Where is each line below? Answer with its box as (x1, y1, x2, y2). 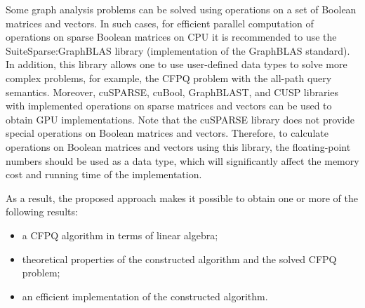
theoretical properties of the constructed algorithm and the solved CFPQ (22, 251, 337, 266)
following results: (6, 204, 78, 219)
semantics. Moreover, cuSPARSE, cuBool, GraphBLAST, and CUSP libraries (6, 84, 339, 99)
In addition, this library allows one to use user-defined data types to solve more (6, 57, 347, 72)
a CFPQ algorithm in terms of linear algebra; (22, 227, 218, 242)
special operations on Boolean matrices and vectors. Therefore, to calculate (6, 126, 328, 140)
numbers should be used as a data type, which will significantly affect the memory (6, 153, 359, 168)
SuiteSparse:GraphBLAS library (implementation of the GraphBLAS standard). (6, 43, 350, 58)
